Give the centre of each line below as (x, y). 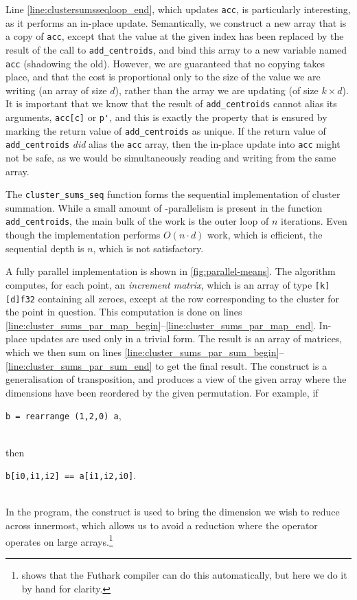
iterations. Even (314, 221)
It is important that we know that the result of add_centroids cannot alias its (171, 103)
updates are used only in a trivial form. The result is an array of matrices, (186, 338)
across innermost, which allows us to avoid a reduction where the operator (162, 525)
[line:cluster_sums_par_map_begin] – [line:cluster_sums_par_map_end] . (161, 325)
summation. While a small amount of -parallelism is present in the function (164, 207)
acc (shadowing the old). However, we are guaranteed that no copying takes (165, 63)
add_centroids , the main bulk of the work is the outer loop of (137, 221)
